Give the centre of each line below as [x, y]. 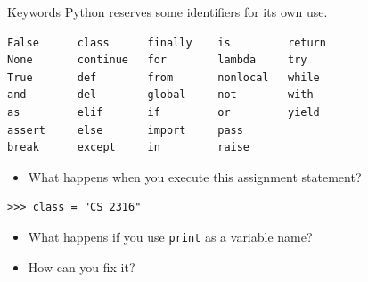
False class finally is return [167, 42]
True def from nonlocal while [164, 77]
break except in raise [129, 148]
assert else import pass [125, 130]
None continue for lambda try [157, 60]
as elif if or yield [164, 112]
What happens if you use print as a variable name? [170, 236]
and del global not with [160, 95]
